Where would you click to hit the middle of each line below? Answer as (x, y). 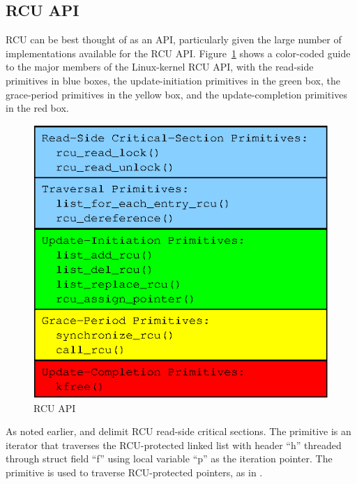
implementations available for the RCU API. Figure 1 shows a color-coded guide (178, 53)
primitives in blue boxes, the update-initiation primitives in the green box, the (173, 80)
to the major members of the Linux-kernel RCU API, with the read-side (160, 67)
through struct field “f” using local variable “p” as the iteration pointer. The (169, 459)
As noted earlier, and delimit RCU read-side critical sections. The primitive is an (178, 431)
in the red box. (37, 108)
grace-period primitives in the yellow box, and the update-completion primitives (176, 94)
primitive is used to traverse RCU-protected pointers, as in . (134, 472)
